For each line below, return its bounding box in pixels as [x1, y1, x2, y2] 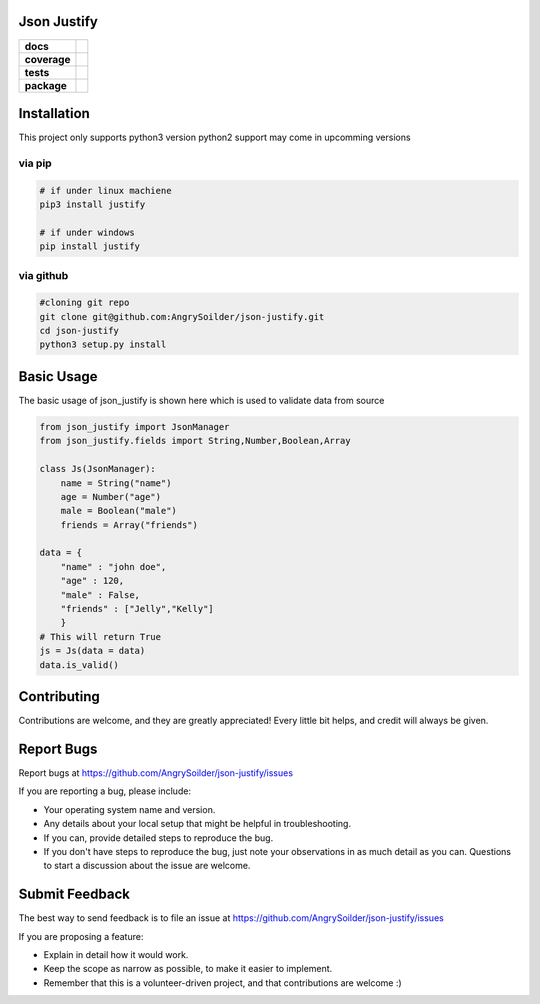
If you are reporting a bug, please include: [18, 785, 192, 797]
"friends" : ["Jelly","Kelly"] [60, 603, 214, 615]
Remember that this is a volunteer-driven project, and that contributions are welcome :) [43, 976, 402, 989]
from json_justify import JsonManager [39, 421, 230, 432]
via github [18, 268, 69, 282]
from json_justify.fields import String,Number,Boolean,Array [39, 435, 351, 447]
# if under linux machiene [39, 185, 172, 196]
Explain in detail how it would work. [43, 949, 189, 961]
